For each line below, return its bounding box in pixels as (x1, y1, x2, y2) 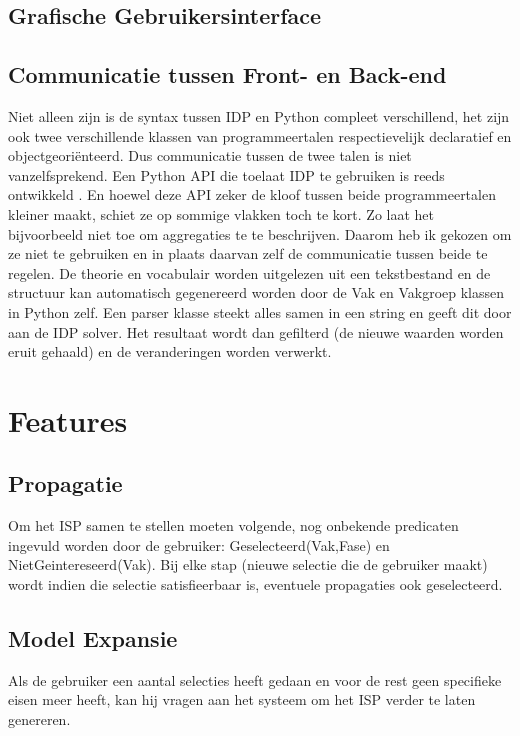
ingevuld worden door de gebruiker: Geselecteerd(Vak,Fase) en (8, 534, 390, 555)
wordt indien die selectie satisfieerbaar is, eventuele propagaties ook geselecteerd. (8, 574, 503, 595)
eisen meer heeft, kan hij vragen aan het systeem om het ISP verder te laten (8, 689, 476, 710)
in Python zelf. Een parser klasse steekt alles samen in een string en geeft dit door (8, 301, 512, 322)
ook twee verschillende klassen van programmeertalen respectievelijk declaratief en (8, 125, 512, 146)
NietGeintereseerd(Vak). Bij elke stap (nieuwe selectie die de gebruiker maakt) (8, 554, 488, 575)
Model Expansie (8, 623, 178, 654)
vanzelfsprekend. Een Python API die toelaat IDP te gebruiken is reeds (8, 164, 445, 185)
